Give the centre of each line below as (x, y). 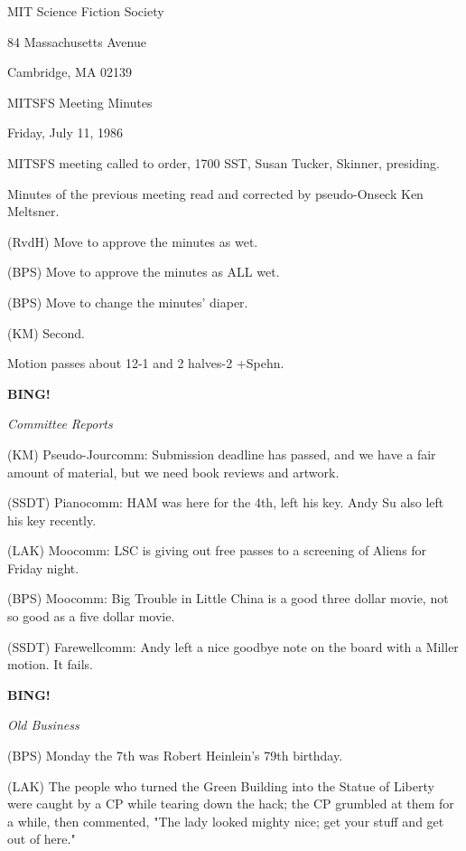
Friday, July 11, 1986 (65, 132)
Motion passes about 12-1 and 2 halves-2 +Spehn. (146, 363)
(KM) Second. (46, 332)
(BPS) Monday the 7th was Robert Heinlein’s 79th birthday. (175, 756)
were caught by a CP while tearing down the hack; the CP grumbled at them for (231, 804)
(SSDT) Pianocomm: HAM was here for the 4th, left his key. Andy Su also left (226, 502)
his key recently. (52, 520)
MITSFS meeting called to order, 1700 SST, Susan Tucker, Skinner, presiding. (224, 162)
